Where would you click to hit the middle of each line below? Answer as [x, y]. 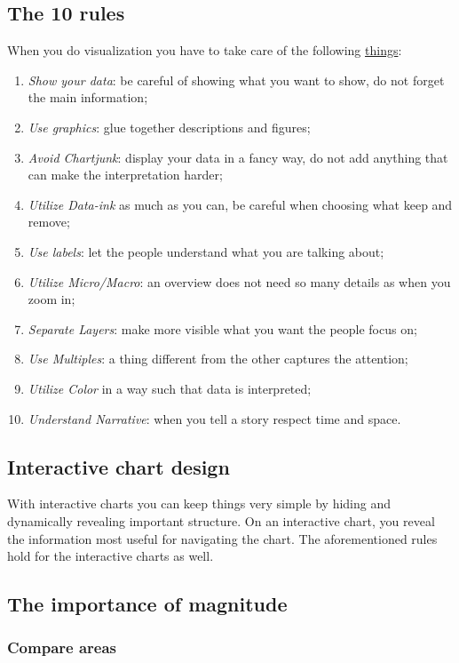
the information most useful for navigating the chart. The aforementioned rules [222, 538]
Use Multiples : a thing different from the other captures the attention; [218, 359]
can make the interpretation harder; [125, 175]
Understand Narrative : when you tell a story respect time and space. [214, 418]
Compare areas [62, 647]
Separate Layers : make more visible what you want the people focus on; [222, 328]
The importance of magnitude [147, 604]
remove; [49, 222]
